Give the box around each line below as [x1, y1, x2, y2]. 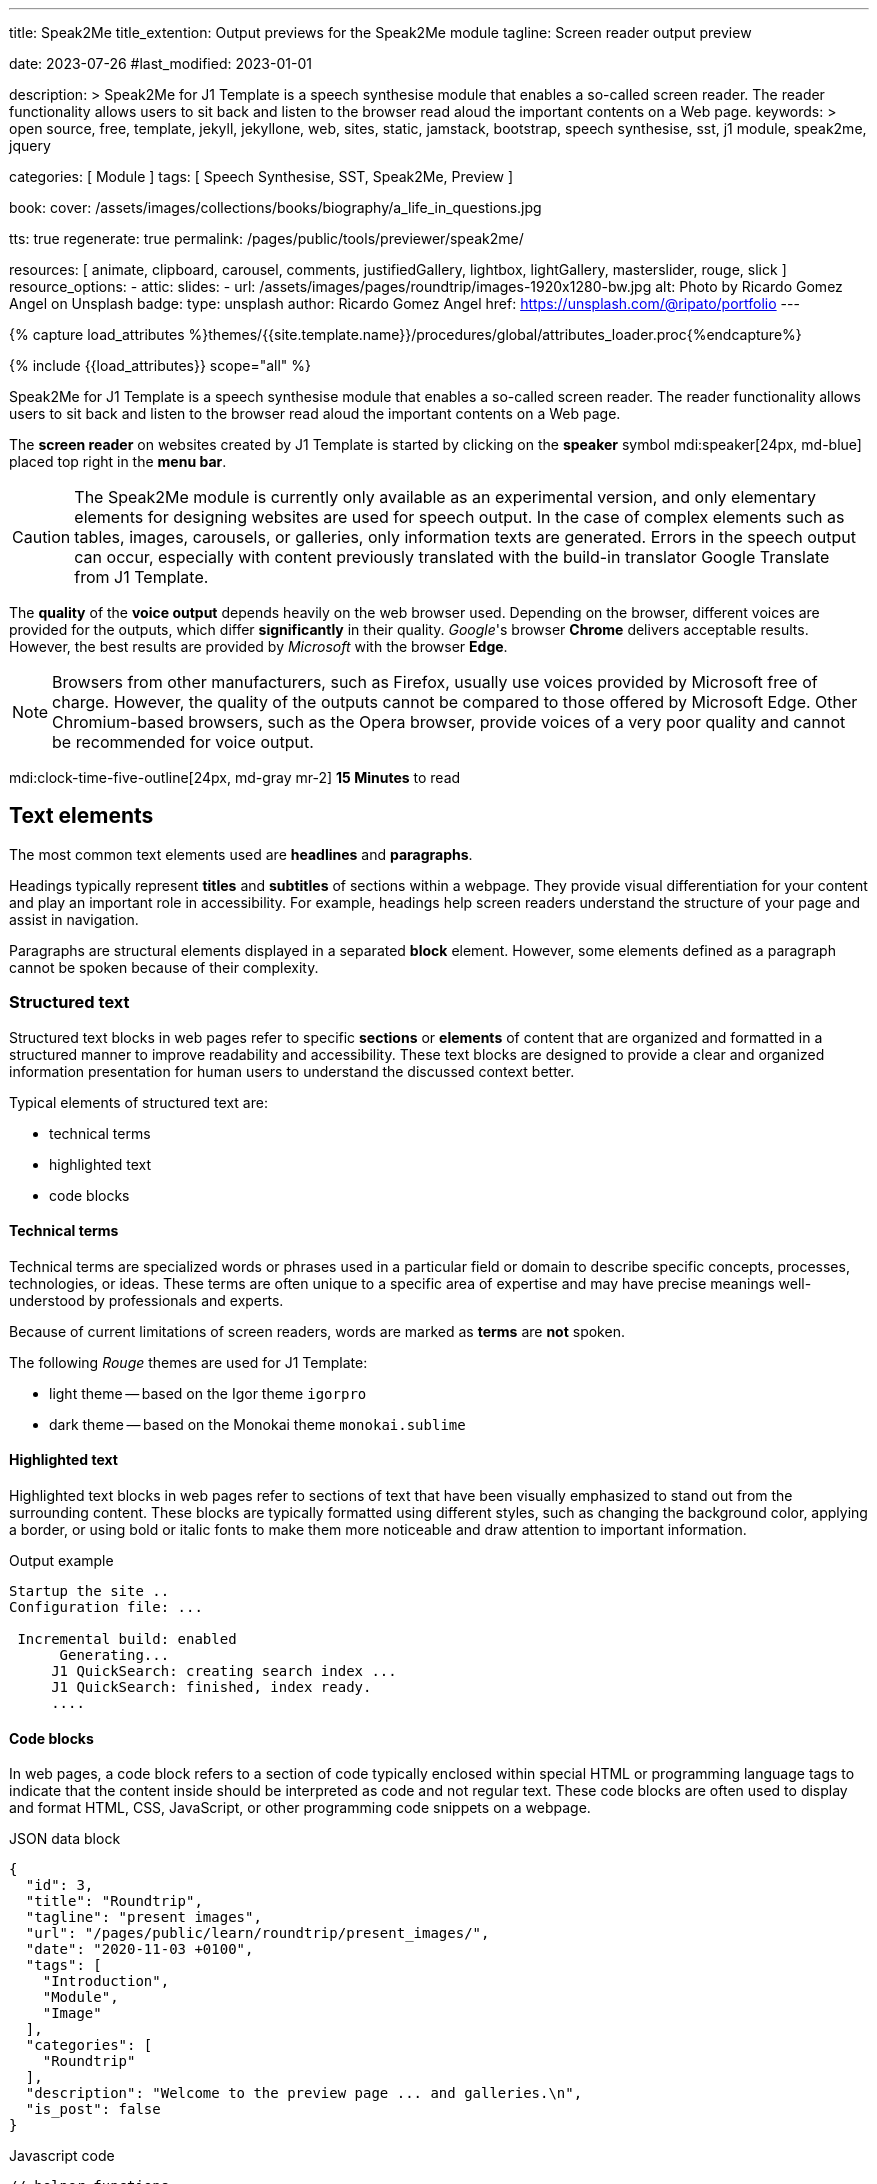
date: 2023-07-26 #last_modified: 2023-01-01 [9, 55, 312, 72]
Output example [9, 1552, 114, 1570]
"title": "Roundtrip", [25, 1893, 203, 1910]
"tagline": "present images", [25, 1909, 262, 1926]
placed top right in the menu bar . [9, 453, 227, 470]
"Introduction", [42, 1973, 170, 1990]
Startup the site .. [9, 1583, 170, 1600]
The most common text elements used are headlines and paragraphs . [9, 845, 473, 863]
